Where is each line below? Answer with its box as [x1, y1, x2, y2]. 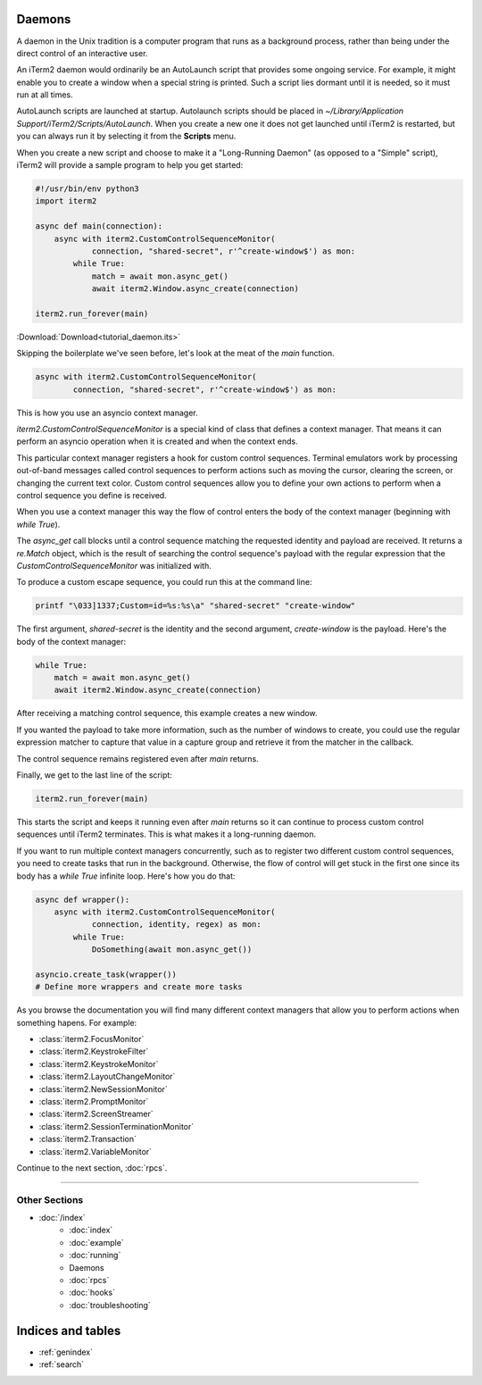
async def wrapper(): [35, 894, 130, 905]
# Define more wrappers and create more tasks [35, 982, 243, 992]
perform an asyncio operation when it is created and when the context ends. [16, 436, 298, 446]
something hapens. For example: [16, 1017, 137, 1028]
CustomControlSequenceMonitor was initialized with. [16, 560, 212, 571]
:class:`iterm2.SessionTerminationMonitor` [38, 1121, 195, 1131]
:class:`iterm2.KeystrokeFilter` [38, 1046, 149, 1057]
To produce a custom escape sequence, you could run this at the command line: [16, 577, 312, 588]
